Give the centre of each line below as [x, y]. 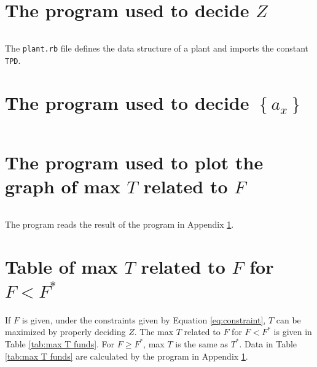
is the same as [202, 343]
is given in [293, 332]
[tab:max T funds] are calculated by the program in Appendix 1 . [127, 356]
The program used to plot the [134, 162]
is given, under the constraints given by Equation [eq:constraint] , [144, 319]
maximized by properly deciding [65, 332]
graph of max [63, 186]
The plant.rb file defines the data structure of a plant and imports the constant [157, 48]
